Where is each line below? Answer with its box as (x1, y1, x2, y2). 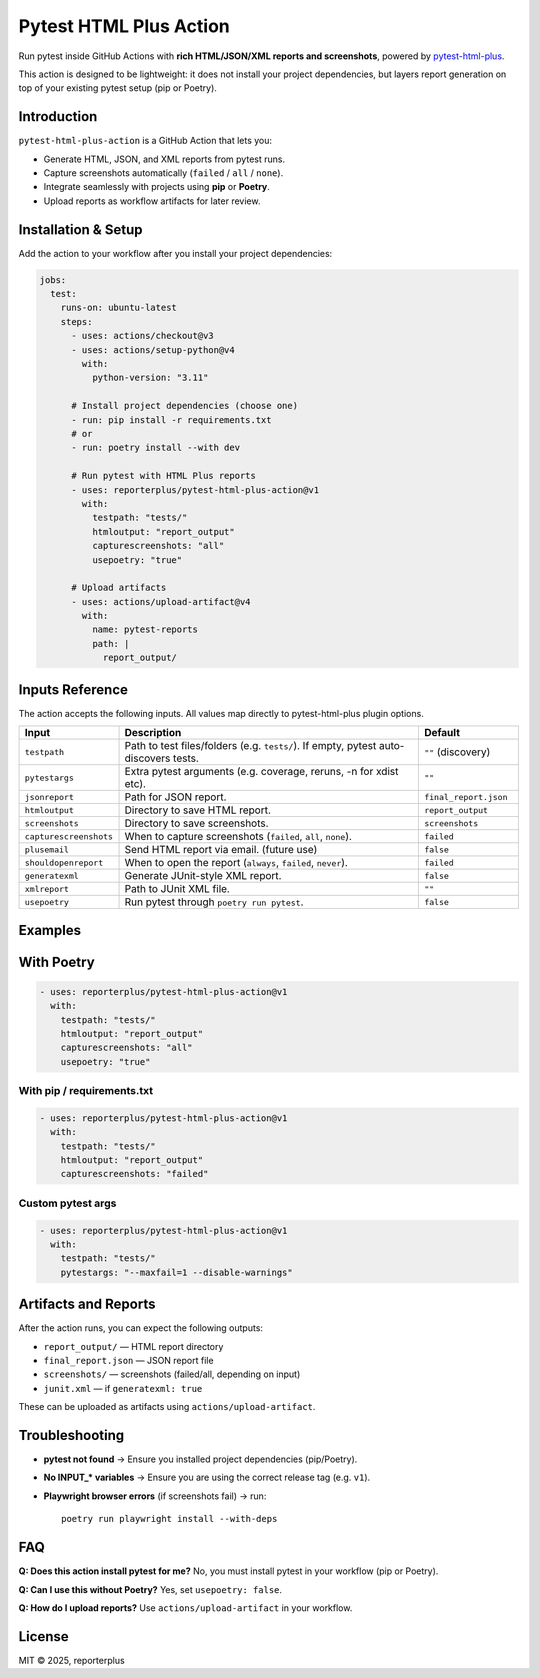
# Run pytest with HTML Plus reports (71, 470, 257, 482)
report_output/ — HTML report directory (43, 1340, 224, 1352)
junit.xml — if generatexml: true (43, 1382, 203, 1394)
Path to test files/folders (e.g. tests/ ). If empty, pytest (124, 739, 377, 753)
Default (423, 726, 460, 740)
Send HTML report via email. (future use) (124, 843, 318, 857)
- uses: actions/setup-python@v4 (71, 344, 235, 355)
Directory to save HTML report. (124, 803, 272, 817)
